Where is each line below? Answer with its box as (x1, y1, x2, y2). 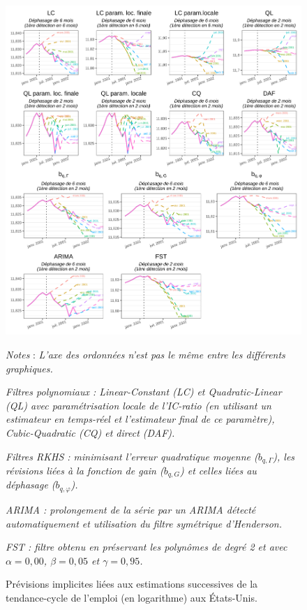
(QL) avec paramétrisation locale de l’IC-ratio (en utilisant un (6, 398, 271, 412)
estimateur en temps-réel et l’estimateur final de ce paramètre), (6, 412, 275, 426)
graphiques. (6, 361, 53, 375)
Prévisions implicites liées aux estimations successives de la (6, 576, 258, 591)
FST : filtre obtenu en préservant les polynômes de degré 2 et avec (6, 539, 287, 554)
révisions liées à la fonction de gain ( (6, 463, 164, 478)
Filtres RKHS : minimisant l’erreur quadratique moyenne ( (6, 449, 258, 463)
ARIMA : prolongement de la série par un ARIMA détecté (6, 502, 256, 516)
